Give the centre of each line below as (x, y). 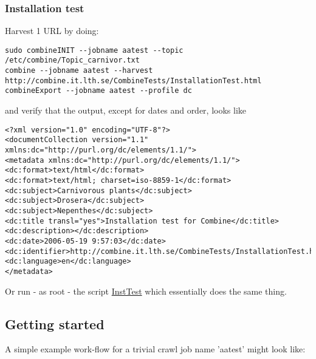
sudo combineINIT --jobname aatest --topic (94, 50)
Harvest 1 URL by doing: (52, 31)
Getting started (55, 323)
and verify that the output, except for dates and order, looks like (126, 110)
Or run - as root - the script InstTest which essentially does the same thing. (146, 291)
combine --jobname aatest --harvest (79, 71)
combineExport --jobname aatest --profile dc (98, 91)
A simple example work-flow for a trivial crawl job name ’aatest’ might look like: (155, 349)
